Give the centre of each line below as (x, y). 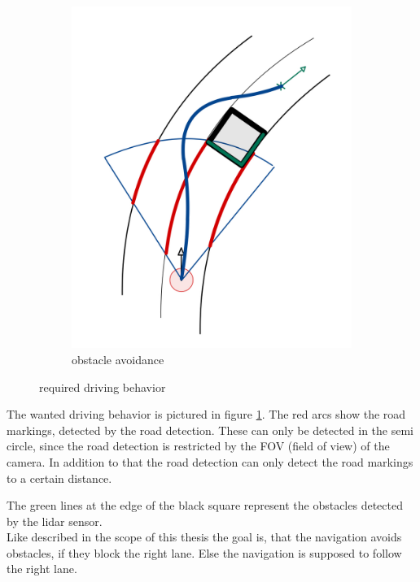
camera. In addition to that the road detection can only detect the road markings (210, 461)
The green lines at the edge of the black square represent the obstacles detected (205, 505)
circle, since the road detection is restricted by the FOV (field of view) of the (198, 446)
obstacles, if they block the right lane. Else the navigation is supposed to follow (204, 552)
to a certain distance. (59, 478)
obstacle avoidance (118, 359)
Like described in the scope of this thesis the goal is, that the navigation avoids (204, 537)
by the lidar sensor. (55, 521)
